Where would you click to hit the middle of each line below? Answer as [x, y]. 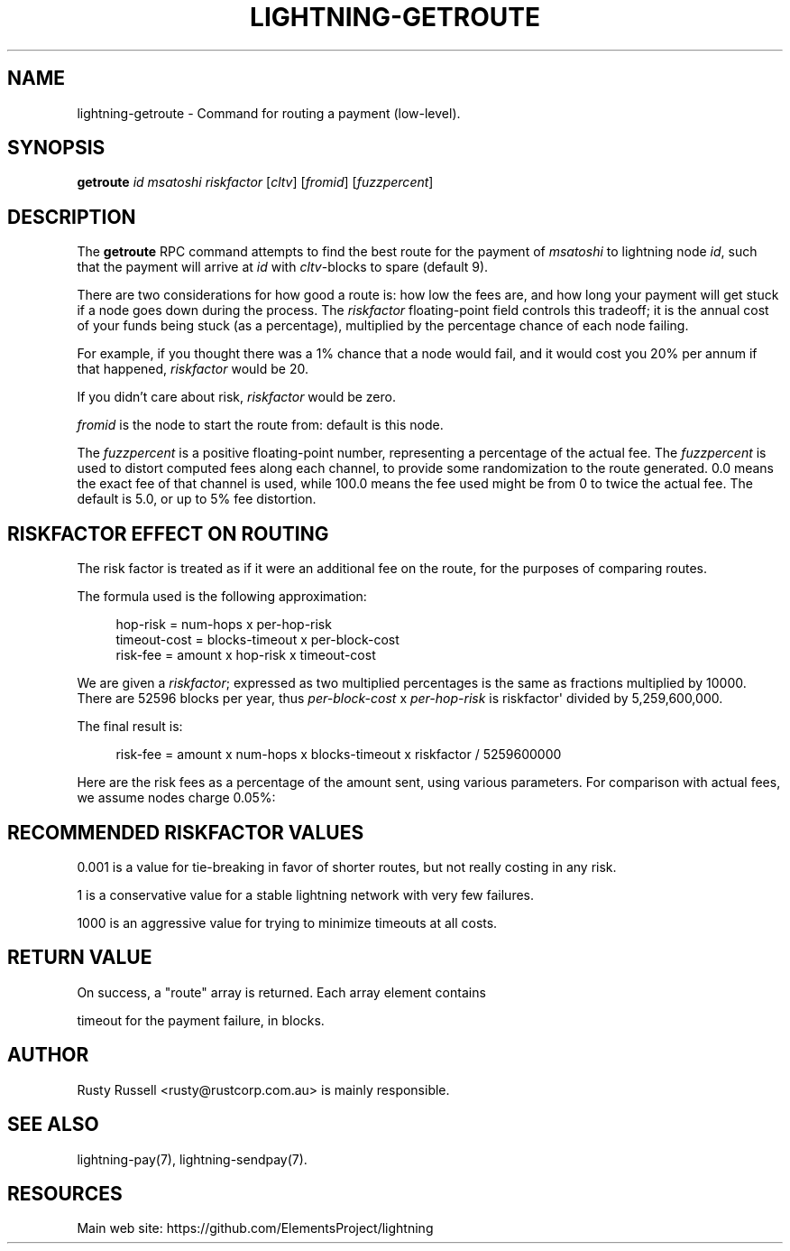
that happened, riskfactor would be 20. [193, 369]
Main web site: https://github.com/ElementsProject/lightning [255, 1228]
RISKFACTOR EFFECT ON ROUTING [168, 533]
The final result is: [130, 727]
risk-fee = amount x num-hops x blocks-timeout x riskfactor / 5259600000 [339, 755]
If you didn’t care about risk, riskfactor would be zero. [236, 397]
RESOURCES [65, 1193]
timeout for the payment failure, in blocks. [201, 1020]
